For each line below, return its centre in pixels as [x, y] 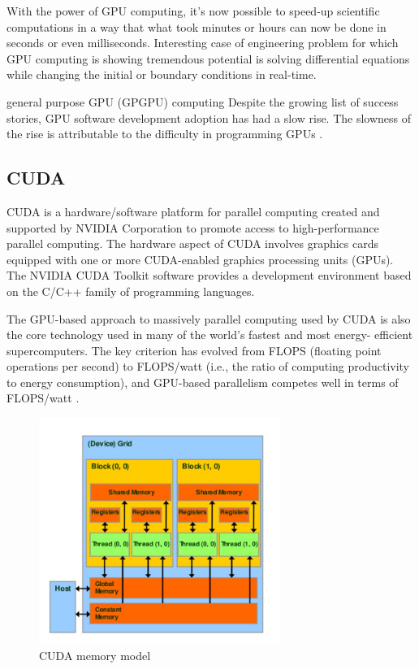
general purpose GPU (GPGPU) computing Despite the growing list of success [203, 101]
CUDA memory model [95, 656]
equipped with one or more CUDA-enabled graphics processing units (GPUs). [200, 259]
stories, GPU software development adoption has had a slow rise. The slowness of [209, 117]
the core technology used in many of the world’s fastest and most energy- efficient [210, 334]
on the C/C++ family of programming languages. [131, 291]
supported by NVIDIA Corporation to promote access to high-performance [193, 227]
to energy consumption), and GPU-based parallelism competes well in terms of [203, 382]
